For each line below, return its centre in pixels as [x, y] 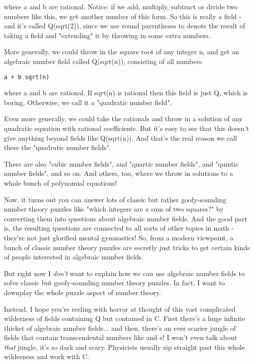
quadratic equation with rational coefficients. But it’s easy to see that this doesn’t [127, 128]
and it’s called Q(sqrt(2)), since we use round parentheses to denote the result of [125, 26]
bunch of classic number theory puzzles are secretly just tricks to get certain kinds [127, 247]
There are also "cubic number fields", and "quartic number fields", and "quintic [121, 163]
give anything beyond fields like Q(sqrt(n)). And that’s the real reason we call [121, 138]
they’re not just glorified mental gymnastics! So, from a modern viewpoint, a [119, 237]
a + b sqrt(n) [27, 77]
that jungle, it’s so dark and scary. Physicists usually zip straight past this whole [124, 347]
